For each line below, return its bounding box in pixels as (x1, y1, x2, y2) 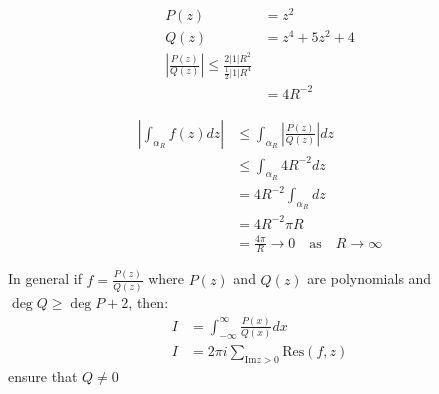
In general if (8, 268, 82, 289)
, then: (128, 292, 169, 312)
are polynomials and (307, 268, 432, 289)
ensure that (8, 366, 78, 387)
